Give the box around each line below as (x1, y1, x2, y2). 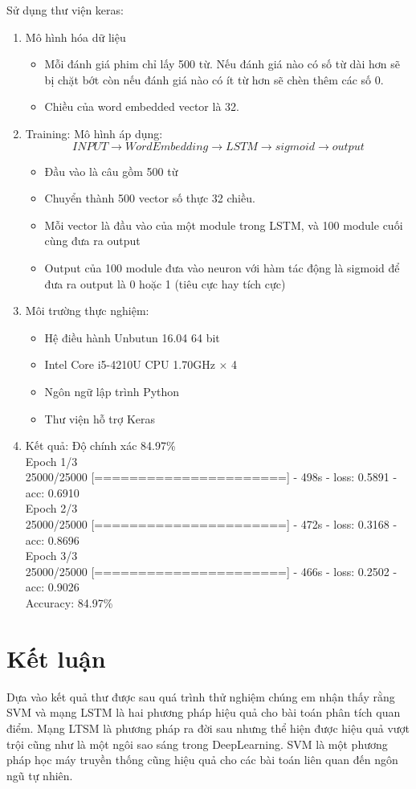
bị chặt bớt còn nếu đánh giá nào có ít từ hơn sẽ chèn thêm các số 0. (44, 71, 384, 88)
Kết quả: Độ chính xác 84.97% (25, 437, 176, 454)
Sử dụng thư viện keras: (6, 2, 124, 18)
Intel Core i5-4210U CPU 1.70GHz (44, 356, 215, 373)
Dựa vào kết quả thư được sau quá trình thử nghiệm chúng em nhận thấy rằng (6, 688, 395, 705)
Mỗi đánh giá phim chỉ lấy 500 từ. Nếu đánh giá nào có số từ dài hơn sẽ (44, 55, 400, 72)
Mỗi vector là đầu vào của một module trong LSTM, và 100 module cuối (44, 216, 403, 233)
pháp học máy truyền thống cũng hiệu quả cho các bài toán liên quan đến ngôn (6, 751, 398, 768)
